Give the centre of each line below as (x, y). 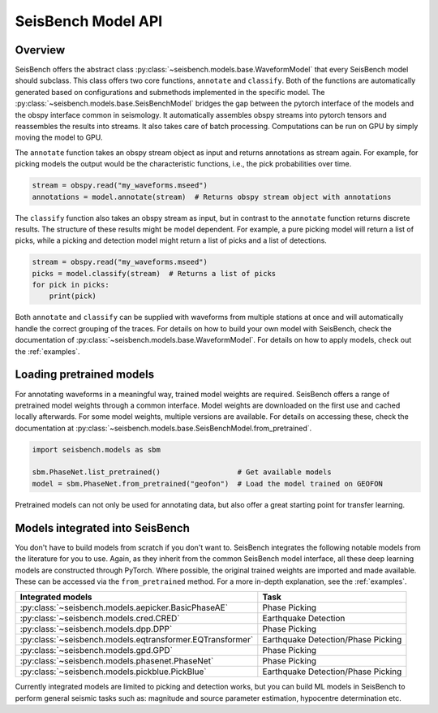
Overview (40, 50)
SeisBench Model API (89, 21)
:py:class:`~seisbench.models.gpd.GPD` (97, 650)
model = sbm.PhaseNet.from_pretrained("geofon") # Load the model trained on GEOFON (207, 484)
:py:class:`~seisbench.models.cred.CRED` (100, 619)
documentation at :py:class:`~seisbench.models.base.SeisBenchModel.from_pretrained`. (163, 428)
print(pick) (73, 296)
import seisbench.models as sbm (97, 449)
